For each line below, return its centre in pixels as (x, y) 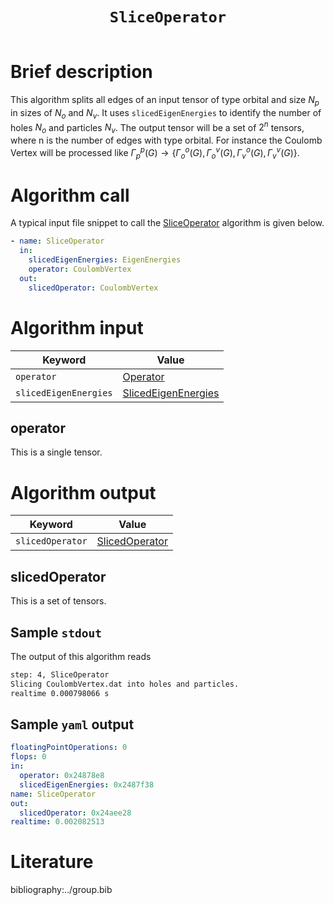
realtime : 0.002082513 (57, 822)
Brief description (81, 72)
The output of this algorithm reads (81, 656)
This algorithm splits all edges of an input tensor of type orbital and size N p (165, 100)
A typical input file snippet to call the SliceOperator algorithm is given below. (167, 223)
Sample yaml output (72, 724)
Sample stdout (56, 632)
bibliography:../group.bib (61, 890)
